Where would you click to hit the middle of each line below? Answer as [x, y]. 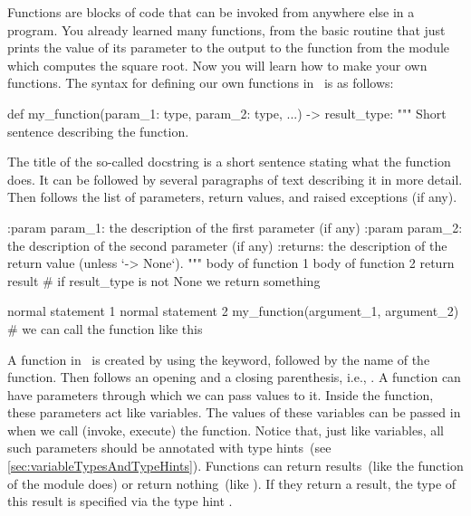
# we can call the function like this [105, 328]
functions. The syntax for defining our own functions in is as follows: [201, 83]
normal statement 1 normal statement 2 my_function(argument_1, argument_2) [233, 311]
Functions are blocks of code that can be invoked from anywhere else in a [211, 12]
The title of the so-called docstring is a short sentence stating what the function [229, 162]
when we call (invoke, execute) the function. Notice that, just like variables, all [226, 430]
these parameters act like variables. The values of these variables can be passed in [234, 412]
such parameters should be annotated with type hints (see [169, 448]
